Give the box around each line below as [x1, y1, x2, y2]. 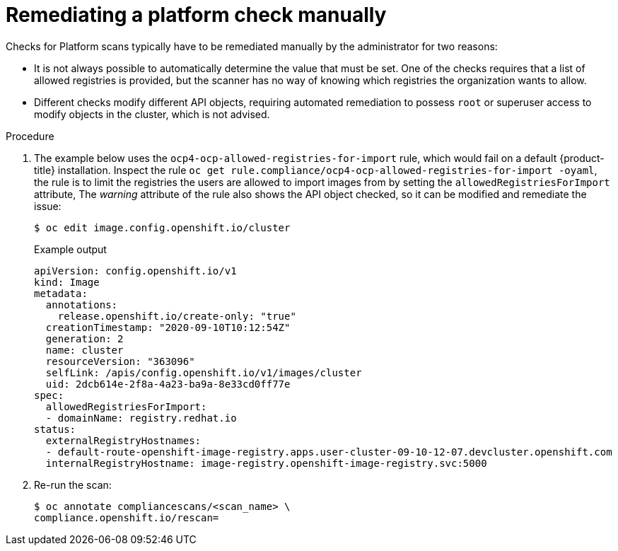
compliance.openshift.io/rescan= [34, 511, 219, 523]
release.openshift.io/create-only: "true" [57, 310, 296, 322]
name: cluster [45, 344, 124, 356]
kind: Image [34, 276, 100, 288]
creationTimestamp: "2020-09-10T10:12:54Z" [45, 321, 291, 333]
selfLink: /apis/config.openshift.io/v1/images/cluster [45, 366, 362, 378]
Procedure [6, 129, 54, 142]
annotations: [45, 298, 118, 311]
